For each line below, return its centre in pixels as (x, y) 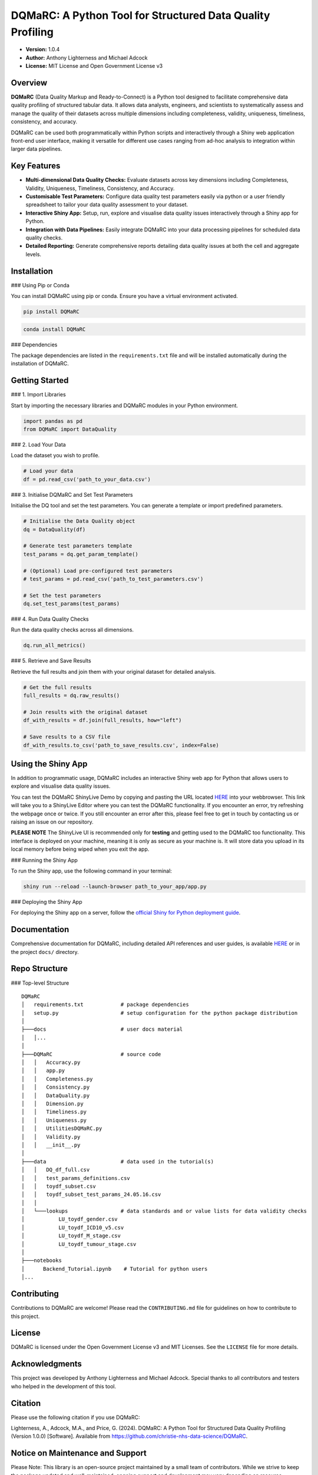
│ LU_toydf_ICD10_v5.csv (73, 1227)
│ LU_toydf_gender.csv (69, 1219)
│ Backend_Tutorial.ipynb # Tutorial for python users (115, 1269)
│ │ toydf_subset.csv (59, 1186)
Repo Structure (39, 968)
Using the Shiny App (49, 764)
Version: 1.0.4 (43, 50)
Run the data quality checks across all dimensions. (72, 630)
